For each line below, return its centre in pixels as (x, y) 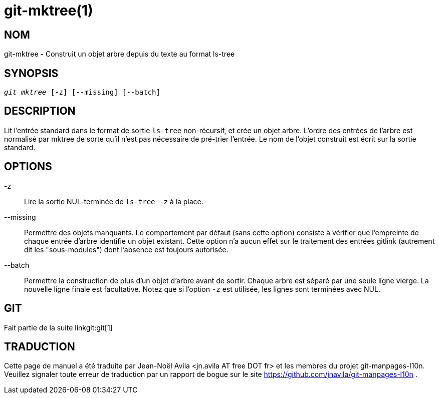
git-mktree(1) (49, 11)
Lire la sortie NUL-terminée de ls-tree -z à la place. (114, 201)
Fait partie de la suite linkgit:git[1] (58, 327)
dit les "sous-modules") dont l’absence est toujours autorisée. (126, 249)
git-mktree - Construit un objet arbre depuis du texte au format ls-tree (120, 54)
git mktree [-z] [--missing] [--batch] (82, 92)
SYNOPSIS (31, 73)
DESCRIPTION (40, 111)
